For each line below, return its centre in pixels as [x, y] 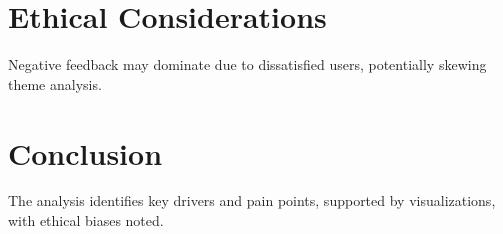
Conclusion [85, 152]
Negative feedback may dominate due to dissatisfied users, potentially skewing [247, 64]
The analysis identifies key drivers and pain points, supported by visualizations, [252, 200]
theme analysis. [55, 83]
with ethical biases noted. [86, 220]
